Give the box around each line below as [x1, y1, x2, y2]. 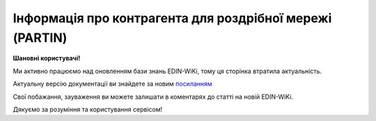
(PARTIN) [13, 30, 68, 45]
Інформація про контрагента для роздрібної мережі [13, 10, 332, 26]
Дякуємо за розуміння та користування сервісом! [13, 105, 163, 113]
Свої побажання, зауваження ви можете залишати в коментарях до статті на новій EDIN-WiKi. [13, 92, 294, 101]
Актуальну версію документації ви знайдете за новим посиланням [13, 80, 212, 88]
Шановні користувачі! [13, 54, 81, 63]
